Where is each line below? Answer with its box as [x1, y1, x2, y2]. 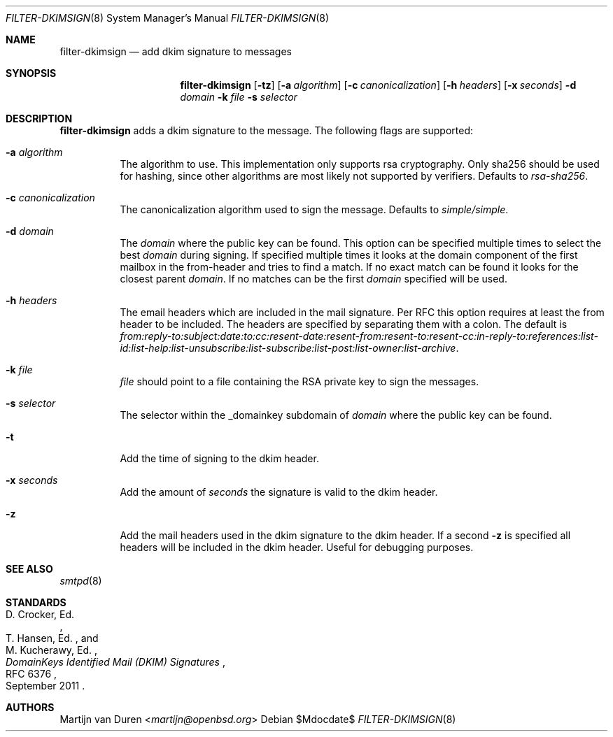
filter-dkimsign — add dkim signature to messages [59, 45, 293, 57]
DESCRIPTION [6, 113, 73, 124]
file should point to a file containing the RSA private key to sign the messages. [120, 375, 479, 387]
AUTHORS [6, 701, 55, 713]
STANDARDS [6, 596, 66, 608]
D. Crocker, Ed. [6, 608, 75, 620]
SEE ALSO [6, 563, 53, 575]
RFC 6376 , [6, 668, 57, 680]
